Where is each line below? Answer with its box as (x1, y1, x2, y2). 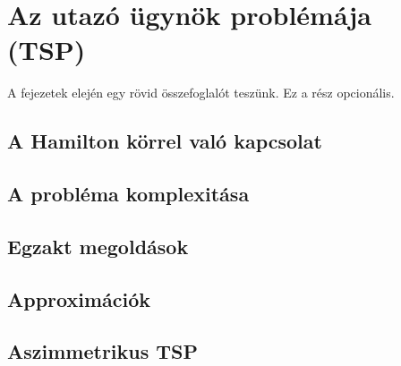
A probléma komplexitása (7, 180, 250, 208)
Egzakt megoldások (7, 232, 189, 260)
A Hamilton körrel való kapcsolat (7, 127, 322, 155)
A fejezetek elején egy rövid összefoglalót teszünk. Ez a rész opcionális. (7, 83, 395, 102)
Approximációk (7, 285, 150, 312)
